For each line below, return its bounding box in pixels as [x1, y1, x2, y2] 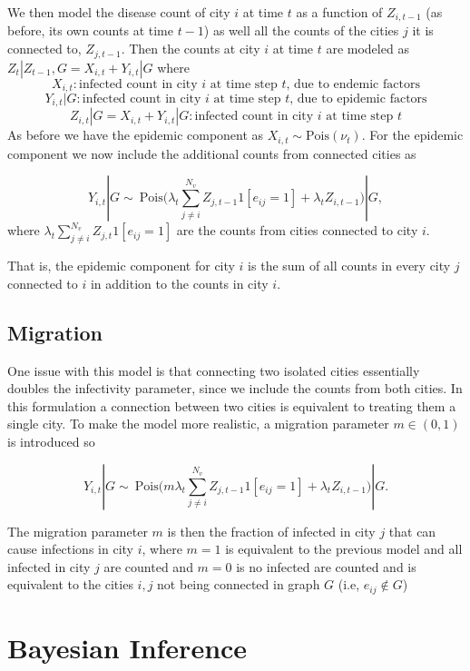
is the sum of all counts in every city [248, 256, 451, 275]
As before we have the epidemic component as [7, 125, 264, 144]
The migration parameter [7, 521, 148, 540]
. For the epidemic [361, 125, 464, 144]
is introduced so [7, 432, 95, 451]
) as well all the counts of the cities [203, 21, 399, 40]
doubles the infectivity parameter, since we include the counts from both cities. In [7, 379, 463, 398]
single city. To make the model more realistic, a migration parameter [7, 414, 389, 433]
